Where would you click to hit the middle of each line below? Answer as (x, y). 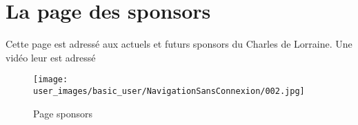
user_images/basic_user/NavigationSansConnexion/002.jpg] (169, 91)
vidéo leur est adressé (51, 57)
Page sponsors (63, 113)
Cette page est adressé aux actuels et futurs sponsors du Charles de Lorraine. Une (179, 44)
